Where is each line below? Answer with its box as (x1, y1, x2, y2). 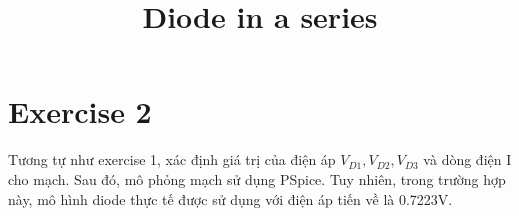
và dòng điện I (423, 149, 512, 170)
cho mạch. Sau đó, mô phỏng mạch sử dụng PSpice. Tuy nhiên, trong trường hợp (8, 168, 506, 189)
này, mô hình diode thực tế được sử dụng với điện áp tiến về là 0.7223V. (8, 188, 453, 209)
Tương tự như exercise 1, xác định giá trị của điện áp (8, 149, 336, 170)
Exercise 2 (8, 91, 152, 132)
